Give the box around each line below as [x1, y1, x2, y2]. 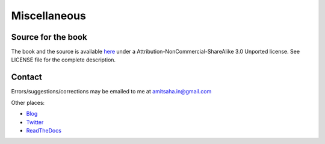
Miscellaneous [11, 9, 87, 22]
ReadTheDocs [26, 127, 61, 134]
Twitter [26, 118, 44, 126]
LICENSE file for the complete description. [11, 56, 116, 63]
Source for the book [11, 32, 87, 42]
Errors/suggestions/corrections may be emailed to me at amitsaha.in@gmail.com [11, 88, 212, 95]
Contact [11, 72, 42, 83]
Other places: [11, 99, 45, 106]
